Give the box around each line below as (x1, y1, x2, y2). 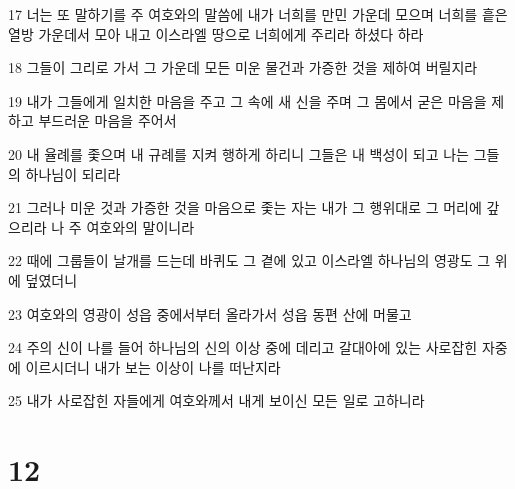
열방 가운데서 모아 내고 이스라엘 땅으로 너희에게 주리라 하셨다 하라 (8, 23, 424, 44)
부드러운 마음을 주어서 (38, 110, 177, 131)
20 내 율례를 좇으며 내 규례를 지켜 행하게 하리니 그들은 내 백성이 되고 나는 (8, 143, 470, 164)
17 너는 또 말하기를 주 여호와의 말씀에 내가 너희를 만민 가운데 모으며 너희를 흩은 (8, 4, 508, 24)
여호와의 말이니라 (86, 216, 195, 237)
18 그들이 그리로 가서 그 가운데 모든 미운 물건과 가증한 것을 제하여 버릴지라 (8, 57, 478, 78)
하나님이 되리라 (25, 163, 121, 184)
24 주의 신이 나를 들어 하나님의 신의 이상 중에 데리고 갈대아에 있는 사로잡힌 (8, 337, 478, 358)
